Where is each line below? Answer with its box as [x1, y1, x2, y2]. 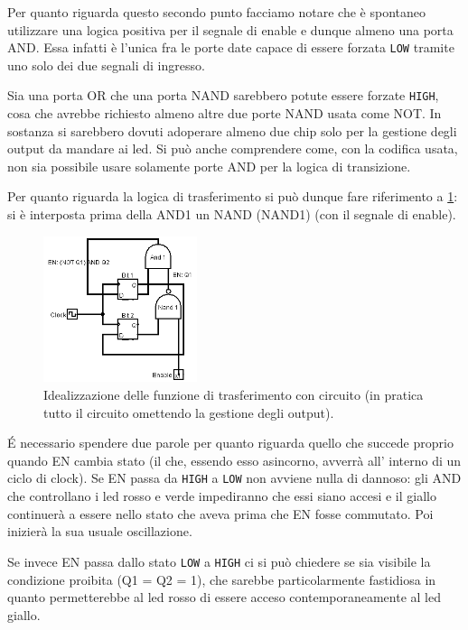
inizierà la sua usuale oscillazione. [7, 522, 192, 541]
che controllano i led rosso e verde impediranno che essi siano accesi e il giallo [7, 486, 436, 505]
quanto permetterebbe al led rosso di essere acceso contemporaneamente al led [7, 588, 442, 607]
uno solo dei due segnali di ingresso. [7, 55, 205, 74]
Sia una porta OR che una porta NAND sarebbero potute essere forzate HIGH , [7, 86, 439, 105]
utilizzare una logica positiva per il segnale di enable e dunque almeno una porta [7, 20, 454, 39]
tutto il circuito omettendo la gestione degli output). [43, 403, 334, 422]
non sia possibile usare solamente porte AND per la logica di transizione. [7, 156, 411, 175]
